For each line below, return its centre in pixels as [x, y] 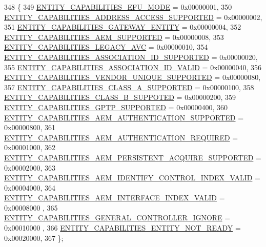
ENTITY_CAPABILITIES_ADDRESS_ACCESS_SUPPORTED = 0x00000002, [133, 17]
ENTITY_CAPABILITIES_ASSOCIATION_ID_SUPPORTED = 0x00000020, [131, 57]
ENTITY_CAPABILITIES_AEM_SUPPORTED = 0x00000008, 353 [114, 37]
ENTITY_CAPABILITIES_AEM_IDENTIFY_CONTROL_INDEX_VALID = [132, 178]
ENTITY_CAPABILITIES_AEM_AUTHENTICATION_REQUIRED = [121, 137]
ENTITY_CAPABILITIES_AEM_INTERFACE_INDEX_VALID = [115, 198]
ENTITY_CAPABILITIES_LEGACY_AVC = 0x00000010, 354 [106, 47]
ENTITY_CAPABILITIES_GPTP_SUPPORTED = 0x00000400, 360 [116, 107]
